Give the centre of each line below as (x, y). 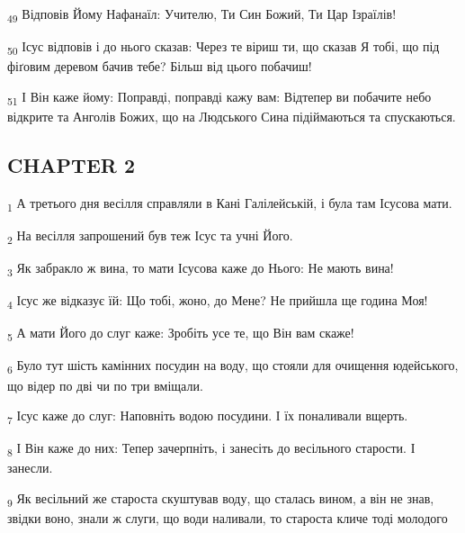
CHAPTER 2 (72, 164)
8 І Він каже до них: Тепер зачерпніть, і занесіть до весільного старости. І (211, 449)
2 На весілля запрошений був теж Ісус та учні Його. (150, 236)
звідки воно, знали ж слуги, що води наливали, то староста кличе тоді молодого (228, 518)
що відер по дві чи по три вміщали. (105, 385)
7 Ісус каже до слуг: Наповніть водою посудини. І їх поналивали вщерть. (208, 416)
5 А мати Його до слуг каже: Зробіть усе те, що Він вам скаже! (181, 334)
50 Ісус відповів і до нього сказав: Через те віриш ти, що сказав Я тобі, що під (224, 47)
